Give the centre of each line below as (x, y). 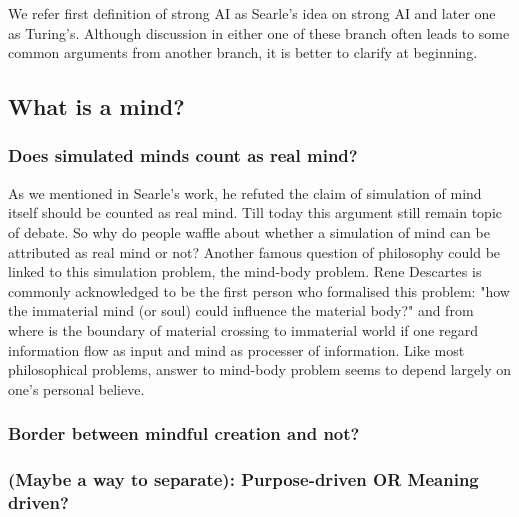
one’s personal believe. (76, 388)
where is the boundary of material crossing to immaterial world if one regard (243, 329)
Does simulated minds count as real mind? (183, 155)
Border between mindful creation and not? (184, 433)
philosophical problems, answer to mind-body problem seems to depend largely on (260, 369)
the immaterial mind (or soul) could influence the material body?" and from (241, 310)
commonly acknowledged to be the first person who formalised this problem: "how (259, 290)
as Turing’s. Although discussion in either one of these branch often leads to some (259, 32)
